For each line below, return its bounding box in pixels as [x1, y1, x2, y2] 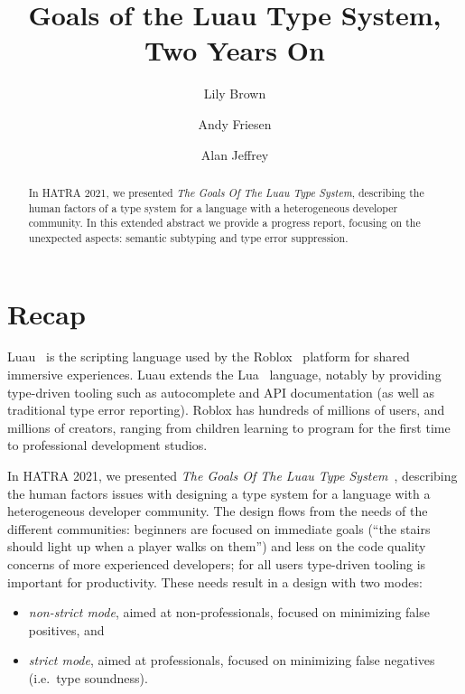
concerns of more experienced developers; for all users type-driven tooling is [7, 554, 426, 573]
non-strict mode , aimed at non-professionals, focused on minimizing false [28, 603, 430, 622]
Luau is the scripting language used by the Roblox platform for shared [7, 347, 410, 366]
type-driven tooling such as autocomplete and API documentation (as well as [7, 382, 435, 401]
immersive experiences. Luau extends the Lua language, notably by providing [7, 365, 442, 384]
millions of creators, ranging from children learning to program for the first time [7, 417, 451, 436]
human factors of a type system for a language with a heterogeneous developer [28, 200, 398, 215]
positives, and [28, 620, 105, 639]
